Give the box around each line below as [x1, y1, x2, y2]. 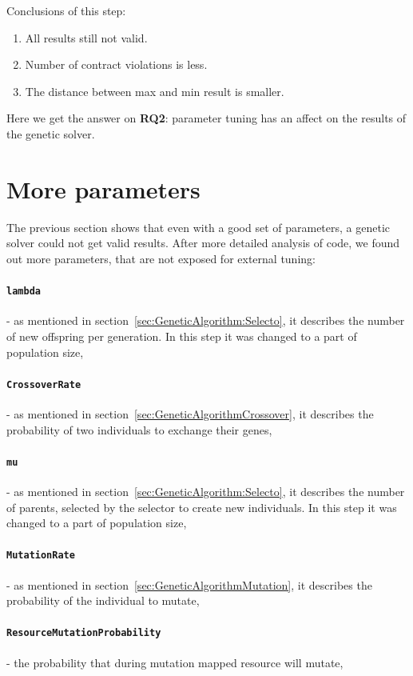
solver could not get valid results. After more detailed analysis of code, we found [6, 234, 400, 251]
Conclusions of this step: [6, 2, 126, 18]
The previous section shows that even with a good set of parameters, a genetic [6, 218, 391, 235]
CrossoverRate [6, 378, 81, 390]
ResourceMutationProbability [6, 627, 161, 639]
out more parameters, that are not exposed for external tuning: [6, 250, 316, 266]
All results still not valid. [25, 29, 148, 46]
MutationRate [6, 550, 75, 562]
